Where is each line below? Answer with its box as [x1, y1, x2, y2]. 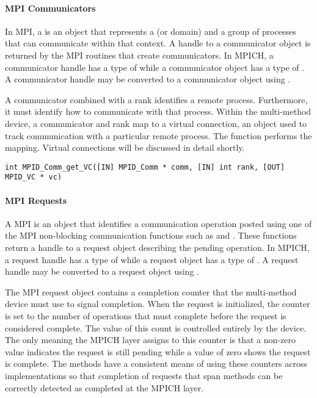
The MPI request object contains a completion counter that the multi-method [5, 285, 297, 298]
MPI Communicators [5, 1, 96, 14]
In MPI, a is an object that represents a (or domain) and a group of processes [5, 24, 296, 37]
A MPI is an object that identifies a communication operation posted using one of [5, 217, 312, 230]
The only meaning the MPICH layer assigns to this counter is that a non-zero [5, 333, 296, 346]
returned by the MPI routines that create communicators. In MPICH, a [5, 48, 274, 61]
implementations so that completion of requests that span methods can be [5, 369, 283, 382]
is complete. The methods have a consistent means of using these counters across [5, 357, 308, 370]
